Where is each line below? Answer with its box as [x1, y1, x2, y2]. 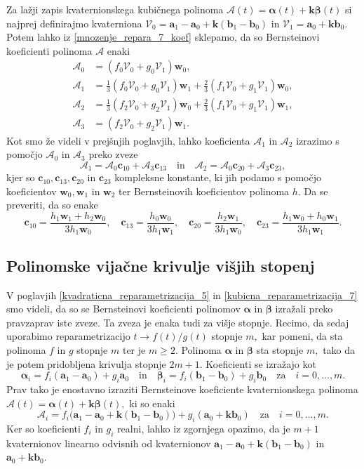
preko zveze [88, 147, 138, 161]
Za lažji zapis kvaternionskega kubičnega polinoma [6, 2, 224, 16]
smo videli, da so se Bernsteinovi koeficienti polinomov [6, 301, 241, 316]
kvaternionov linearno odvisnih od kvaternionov [6, 435, 211, 450]
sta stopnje [256, 343, 304, 357]
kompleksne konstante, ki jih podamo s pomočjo [114, 170, 321, 185]
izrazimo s [296, 133, 339, 147]
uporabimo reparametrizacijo [6, 329, 130, 343]
